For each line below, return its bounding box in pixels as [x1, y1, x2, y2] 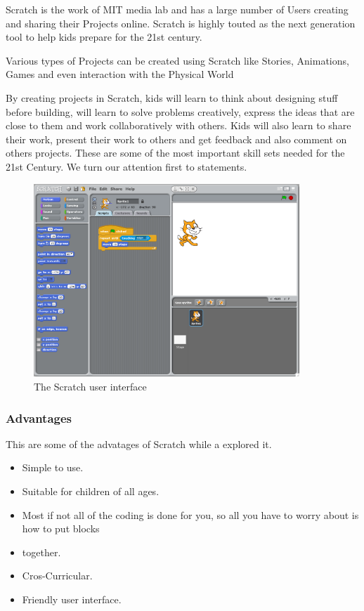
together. [22, 544, 61, 559]
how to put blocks [22, 521, 100, 536]
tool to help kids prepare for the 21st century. [6, 29, 202, 44]
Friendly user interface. [22, 592, 122, 607]
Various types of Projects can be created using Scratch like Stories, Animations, [6, 53, 349, 67]
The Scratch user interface [34, 379, 147, 394]
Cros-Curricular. [22, 568, 93, 583]
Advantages [6, 409, 72, 426]
